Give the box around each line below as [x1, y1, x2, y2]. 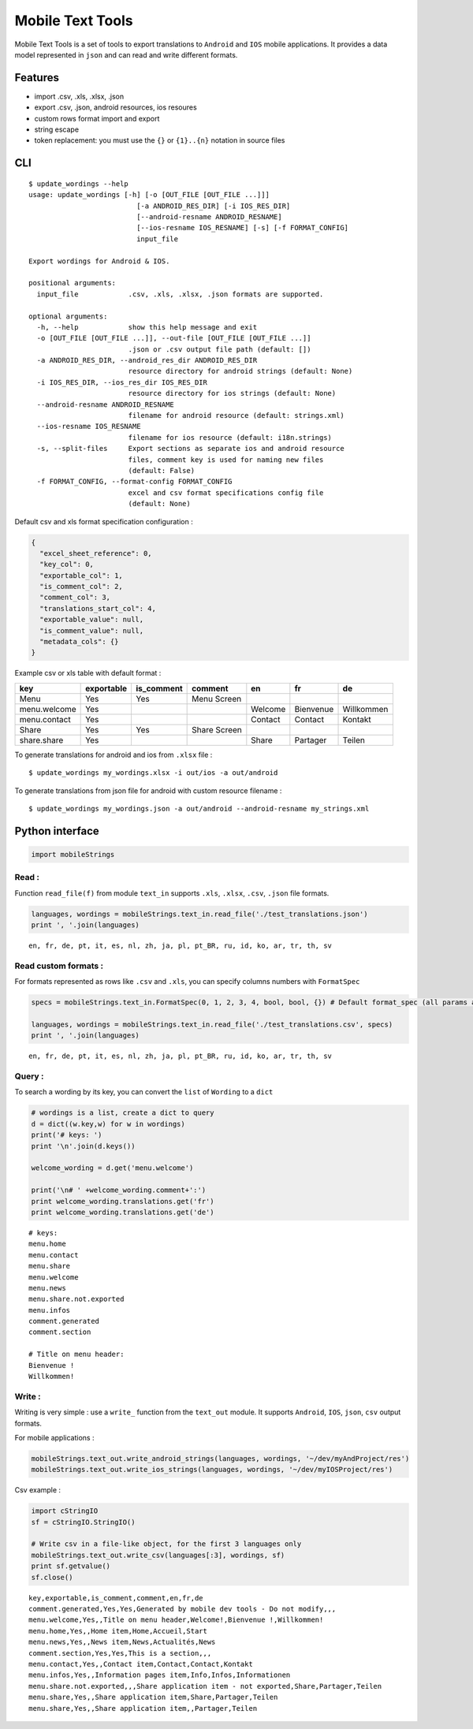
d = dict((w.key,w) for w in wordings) [31, 1120, 185, 1128]
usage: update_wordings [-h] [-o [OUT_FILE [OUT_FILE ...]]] [28, 190, 270, 199]
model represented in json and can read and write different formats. [14, 50, 238, 59]
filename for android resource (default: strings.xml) [128, 411, 345, 420]
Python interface [14, 824, 100, 837]
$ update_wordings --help [28, 179, 129, 188]
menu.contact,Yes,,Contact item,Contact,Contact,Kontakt [28, 1660, 254, 1668]
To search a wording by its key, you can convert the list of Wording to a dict [14, 1087, 274, 1097]
